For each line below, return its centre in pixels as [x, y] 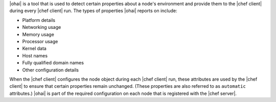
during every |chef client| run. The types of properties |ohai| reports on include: [93, 11]
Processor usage [40, 41]
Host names [35, 55]
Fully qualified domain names [53, 63]
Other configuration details [51, 70]
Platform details [39, 20]
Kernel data [34, 49]
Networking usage [42, 27]
